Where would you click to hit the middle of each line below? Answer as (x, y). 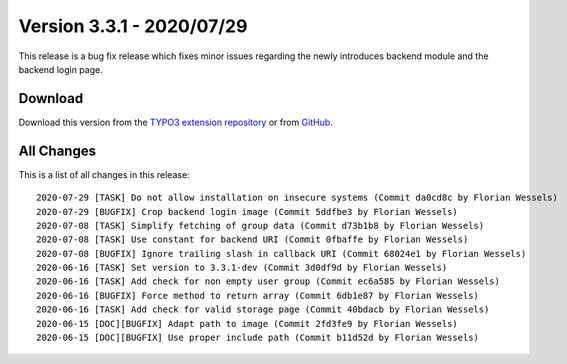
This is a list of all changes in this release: (104, 174)
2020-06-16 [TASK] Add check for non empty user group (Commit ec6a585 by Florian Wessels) (268, 281)
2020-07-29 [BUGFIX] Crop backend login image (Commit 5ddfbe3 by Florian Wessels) (247, 211)
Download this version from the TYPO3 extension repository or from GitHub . (176, 122)
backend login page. (61, 69)
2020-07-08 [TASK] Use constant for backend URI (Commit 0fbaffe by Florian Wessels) (252, 239)
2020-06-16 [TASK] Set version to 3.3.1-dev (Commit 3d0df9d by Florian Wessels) (242, 268)
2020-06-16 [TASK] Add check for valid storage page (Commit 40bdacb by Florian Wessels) (263, 309)
